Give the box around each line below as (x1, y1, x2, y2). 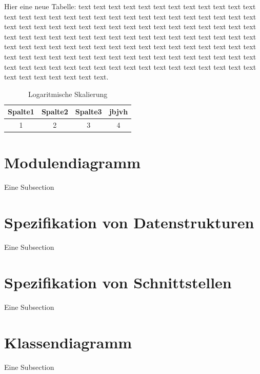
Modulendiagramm (4, 152, 141, 173)
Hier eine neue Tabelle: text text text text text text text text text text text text (4, 1, 256, 11)
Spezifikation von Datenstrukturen (4, 212, 254, 233)
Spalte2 (41, 106, 68, 117)
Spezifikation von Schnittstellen (4, 271, 232, 292)
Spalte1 (8, 106, 34, 117)
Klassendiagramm (4, 331, 132, 352)
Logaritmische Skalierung (28, 88, 108, 99)
